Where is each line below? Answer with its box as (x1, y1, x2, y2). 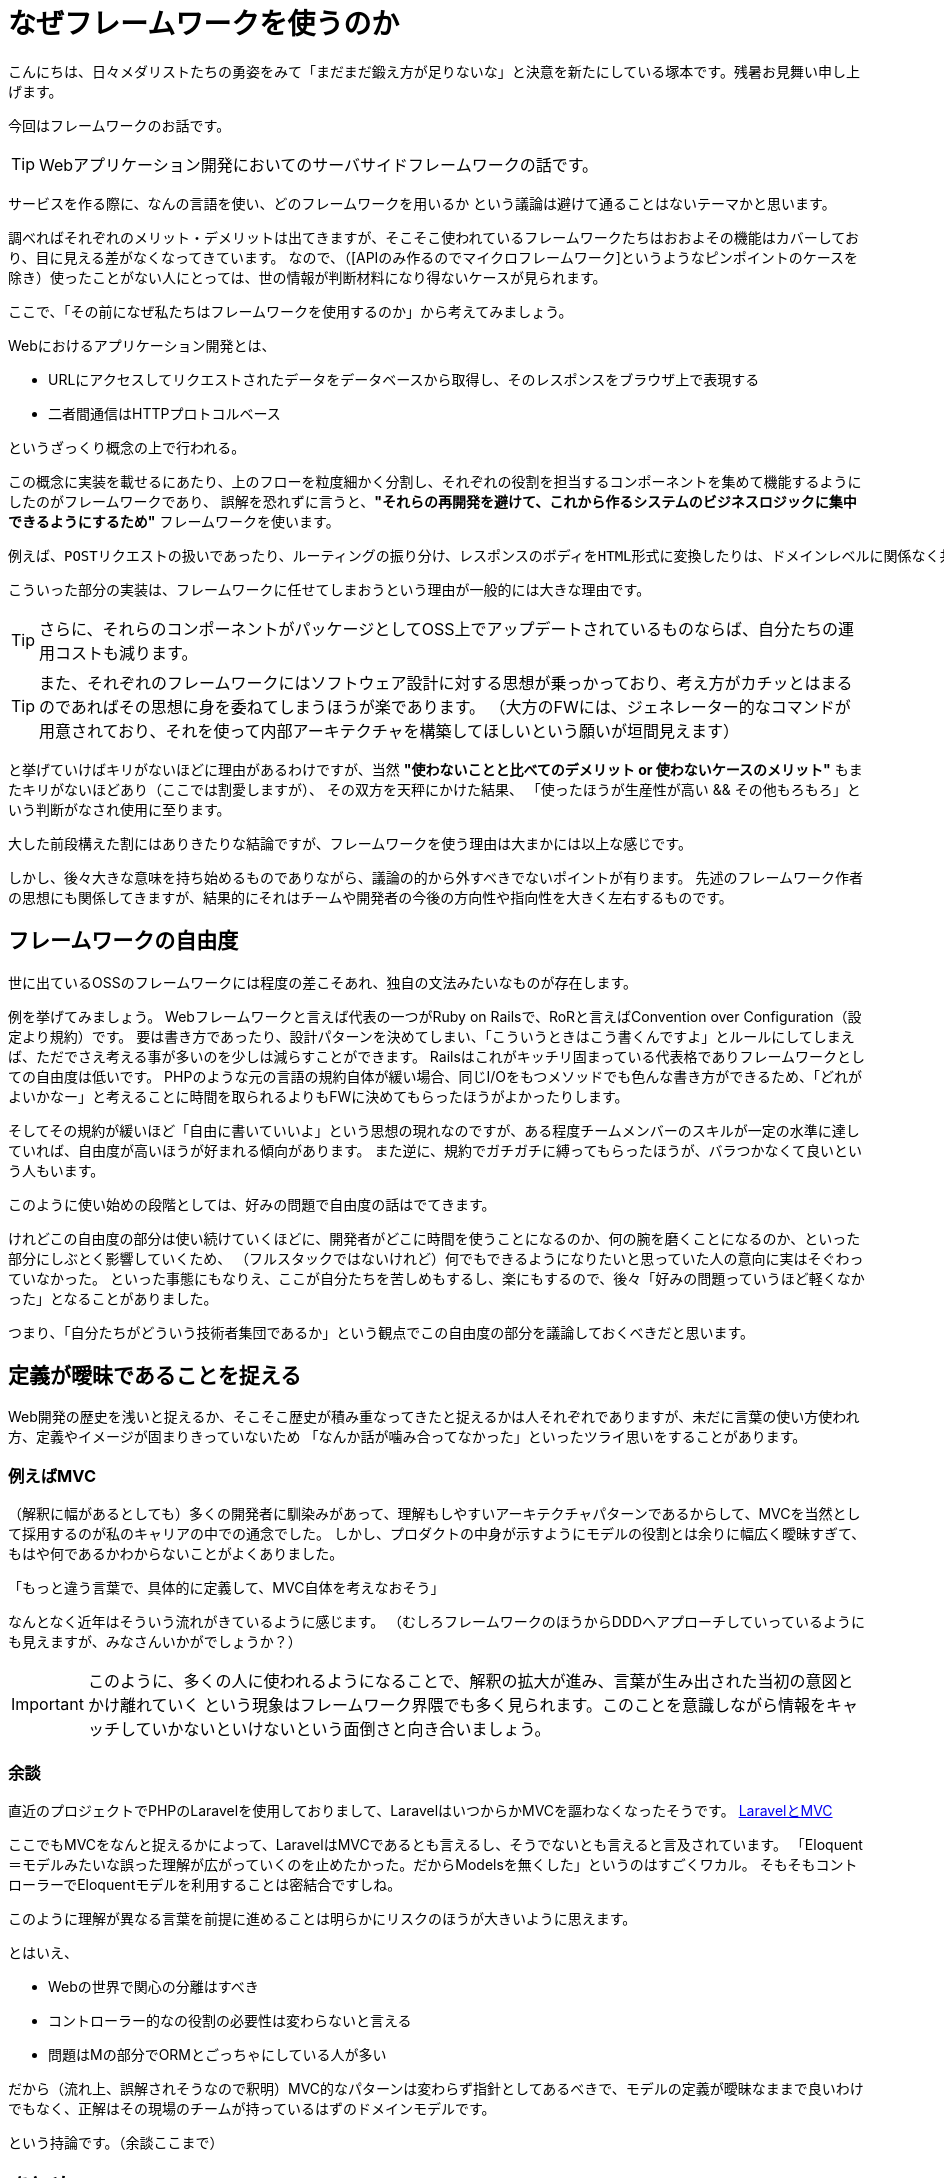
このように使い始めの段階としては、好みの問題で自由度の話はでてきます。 (8, 1195, 496, 1213)
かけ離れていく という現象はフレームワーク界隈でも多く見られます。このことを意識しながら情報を (87, 1695, 826, 1716)
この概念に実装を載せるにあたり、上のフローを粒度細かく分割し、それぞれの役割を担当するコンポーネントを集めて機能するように (8, 472, 862, 490)
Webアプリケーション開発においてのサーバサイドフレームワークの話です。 (39, 154, 599, 175)
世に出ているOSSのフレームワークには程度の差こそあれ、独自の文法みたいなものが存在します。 (8, 973, 637, 991)
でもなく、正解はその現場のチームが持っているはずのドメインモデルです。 (8, 2099, 496, 2117)
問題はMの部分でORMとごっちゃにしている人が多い (48, 2045, 387, 2063)
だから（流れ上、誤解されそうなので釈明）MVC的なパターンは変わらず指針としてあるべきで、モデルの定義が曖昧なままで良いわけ (8, 2079, 864, 2097)
